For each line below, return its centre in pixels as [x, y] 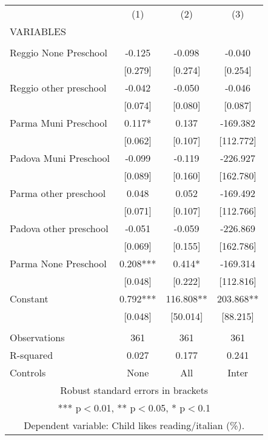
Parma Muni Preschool [59, 123]
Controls [28, 372]
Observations [37, 337]
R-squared [32, 355]
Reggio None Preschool [59, 52]
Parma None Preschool [58, 263]
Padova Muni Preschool [60, 158]
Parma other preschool [58, 193]
